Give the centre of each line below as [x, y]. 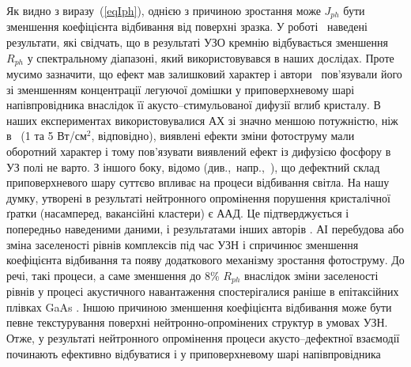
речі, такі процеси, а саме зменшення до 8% [113, 275]
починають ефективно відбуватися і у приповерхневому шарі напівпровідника [194, 353]
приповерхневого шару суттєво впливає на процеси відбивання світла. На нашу [198, 182]
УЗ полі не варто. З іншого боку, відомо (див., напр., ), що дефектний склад [193, 166]
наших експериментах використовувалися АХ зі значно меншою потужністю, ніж [202, 120]
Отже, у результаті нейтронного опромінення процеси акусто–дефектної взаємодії [203, 338]
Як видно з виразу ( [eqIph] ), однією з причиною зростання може [164, 10]
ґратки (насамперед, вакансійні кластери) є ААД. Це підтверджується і [178, 213]
